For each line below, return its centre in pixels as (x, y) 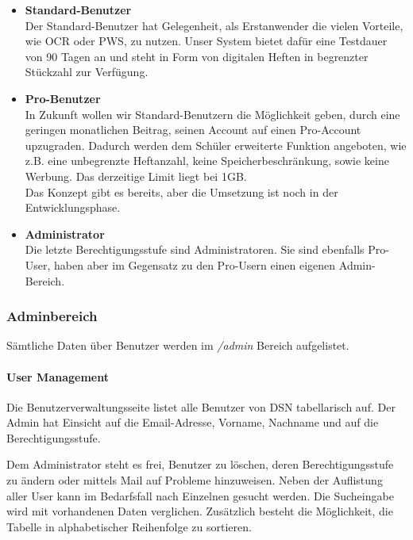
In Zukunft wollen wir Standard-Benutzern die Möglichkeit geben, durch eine (212, 114)
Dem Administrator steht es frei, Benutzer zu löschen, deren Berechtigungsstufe (200, 464)
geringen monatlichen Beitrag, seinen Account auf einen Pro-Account (193, 130)
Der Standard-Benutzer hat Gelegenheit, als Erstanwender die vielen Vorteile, (214, 25)
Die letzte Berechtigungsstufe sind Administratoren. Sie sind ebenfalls (195, 249)
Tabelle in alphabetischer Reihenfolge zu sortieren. (129, 526)
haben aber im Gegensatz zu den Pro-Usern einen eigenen (195, 264)
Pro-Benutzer (63, 98)
